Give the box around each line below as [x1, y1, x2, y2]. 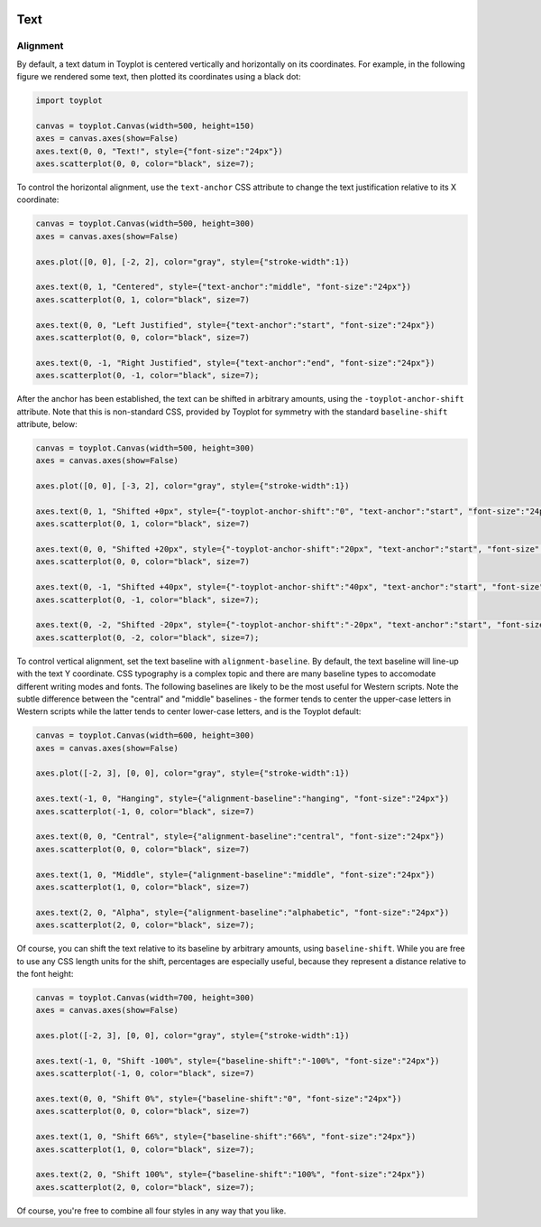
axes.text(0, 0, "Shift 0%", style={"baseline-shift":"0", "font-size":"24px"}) [35, 1093, 402, 1104]
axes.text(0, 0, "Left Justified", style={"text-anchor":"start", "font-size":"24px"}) [35, 320, 436, 330]
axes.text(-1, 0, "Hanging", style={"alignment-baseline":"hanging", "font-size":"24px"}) [35, 794, 450, 804]
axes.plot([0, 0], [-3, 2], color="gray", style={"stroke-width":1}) [35, 481, 350, 491]
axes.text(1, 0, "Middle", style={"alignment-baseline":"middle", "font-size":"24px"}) [35, 869, 436, 879]
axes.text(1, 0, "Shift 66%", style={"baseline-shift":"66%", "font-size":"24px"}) [35, 1131, 417, 1142]
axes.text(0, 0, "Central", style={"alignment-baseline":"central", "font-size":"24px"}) [35, 832, 445, 841]
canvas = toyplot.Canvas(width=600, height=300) [35, 730, 255, 740]
